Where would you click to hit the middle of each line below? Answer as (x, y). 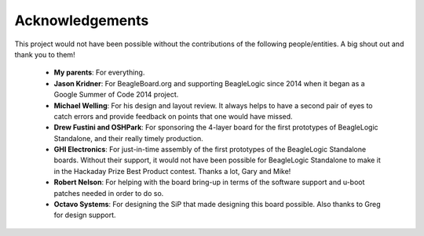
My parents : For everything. (99, 73)
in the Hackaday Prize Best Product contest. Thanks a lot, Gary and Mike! (172, 171)
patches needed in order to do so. (109, 193)
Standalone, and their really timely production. (128, 138)
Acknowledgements (82, 20)
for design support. (85, 215)
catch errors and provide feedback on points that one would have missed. (174, 116)
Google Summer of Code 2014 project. (116, 95)
